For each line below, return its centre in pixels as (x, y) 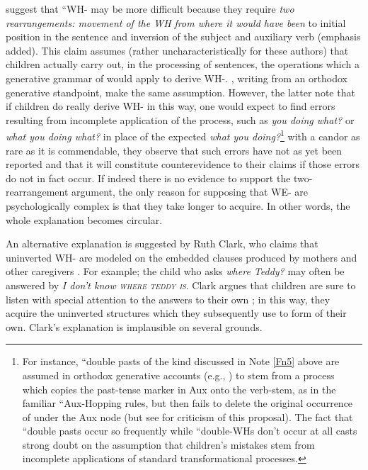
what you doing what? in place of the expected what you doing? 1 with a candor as (183, 135)
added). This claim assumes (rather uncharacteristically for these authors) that (177, 50)
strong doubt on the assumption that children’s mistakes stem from (168, 444)
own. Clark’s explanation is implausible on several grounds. (134, 326)
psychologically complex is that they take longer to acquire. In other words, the (178, 205)
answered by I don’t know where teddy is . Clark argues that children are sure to (181, 285)
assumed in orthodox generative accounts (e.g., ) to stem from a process (178, 375)
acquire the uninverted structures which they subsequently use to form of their (176, 313)
